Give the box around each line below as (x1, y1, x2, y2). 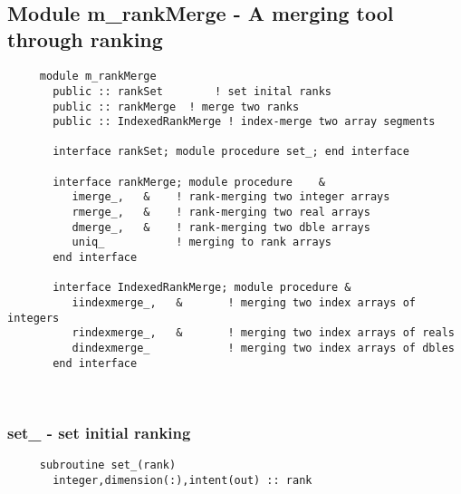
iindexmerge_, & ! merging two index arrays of (72, 296, 417, 310)
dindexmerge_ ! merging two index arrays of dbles (72, 342, 455, 354)
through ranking (7, 25, 163, 53)
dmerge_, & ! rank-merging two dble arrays (72, 220, 370, 234)
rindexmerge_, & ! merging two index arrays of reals (72, 326, 455, 340)
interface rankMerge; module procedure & (53, 175, 325, 189)
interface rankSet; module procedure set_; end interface (53, 145, 409, 159)
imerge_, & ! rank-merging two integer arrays (72, 190, 390, 204)
